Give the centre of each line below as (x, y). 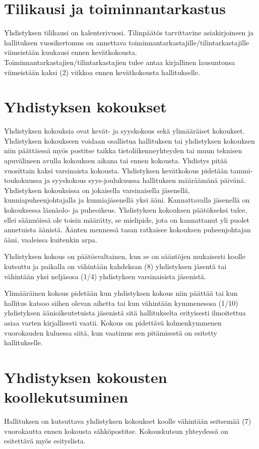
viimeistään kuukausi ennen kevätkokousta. (71, 52)
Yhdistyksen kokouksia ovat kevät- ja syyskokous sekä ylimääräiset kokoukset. (124, 131)
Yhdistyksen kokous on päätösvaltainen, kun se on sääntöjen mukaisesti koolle (125, 256)
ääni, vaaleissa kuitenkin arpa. (51, 239)
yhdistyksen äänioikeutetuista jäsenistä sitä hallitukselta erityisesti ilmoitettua (125, 313)
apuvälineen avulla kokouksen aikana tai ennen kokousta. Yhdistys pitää (116, 160)
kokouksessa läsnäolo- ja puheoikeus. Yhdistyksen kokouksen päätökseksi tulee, (126, 209)
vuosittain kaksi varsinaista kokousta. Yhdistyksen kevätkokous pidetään (116, 170)
